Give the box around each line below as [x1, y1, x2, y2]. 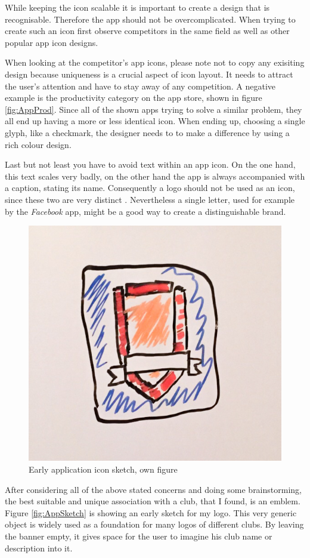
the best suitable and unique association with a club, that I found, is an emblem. [5, 495, 300, 507]
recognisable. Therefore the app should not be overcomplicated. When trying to [5, 13, 296, 25]
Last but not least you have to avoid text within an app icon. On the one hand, [5, 158, 296, 171]
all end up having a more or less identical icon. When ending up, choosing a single [5, 115, 305, 127]
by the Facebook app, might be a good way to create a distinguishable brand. [5, 205, 286, 217]
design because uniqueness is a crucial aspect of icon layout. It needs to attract [5, 67, 293, 80]
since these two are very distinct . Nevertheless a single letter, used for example [5, 193, 294, 205]
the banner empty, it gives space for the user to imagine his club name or [5, 529, 272, 542]
